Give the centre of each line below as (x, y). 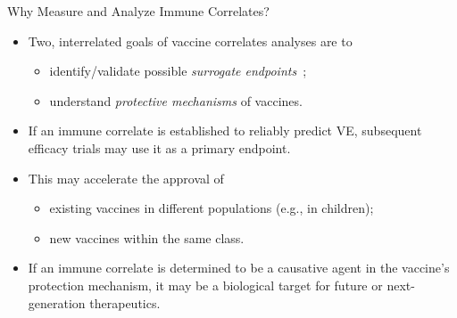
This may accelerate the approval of (126, 178)
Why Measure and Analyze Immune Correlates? (138, 11)
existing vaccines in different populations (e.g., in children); (212, 208)
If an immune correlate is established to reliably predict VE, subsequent (225, 130)
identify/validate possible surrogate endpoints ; (178, 71)
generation (57, 302)
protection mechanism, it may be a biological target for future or (205, 285)
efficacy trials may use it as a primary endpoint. (159, 147)
